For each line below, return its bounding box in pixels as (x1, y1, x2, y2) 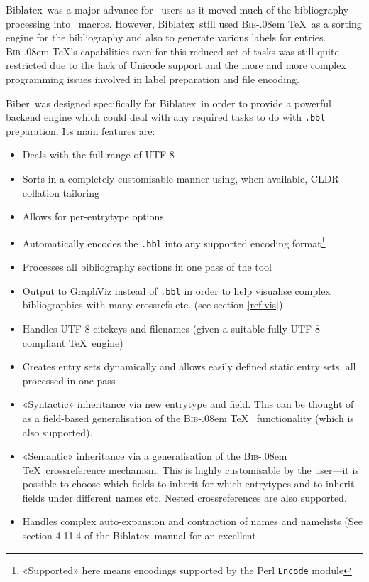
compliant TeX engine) (22, 335, 123, 350)
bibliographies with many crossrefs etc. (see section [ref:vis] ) (22, 297, 283, 312)
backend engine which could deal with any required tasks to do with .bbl (6, 109, 326, 124)
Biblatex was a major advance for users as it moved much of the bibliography (6, 2, 349, 16)
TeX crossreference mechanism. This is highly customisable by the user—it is (22, 462, 359, 477)
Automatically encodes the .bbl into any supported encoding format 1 (22, 233, 326, 250)
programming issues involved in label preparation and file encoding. (6, 71, 299, 86)
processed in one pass (22, 372, 116, 387)
